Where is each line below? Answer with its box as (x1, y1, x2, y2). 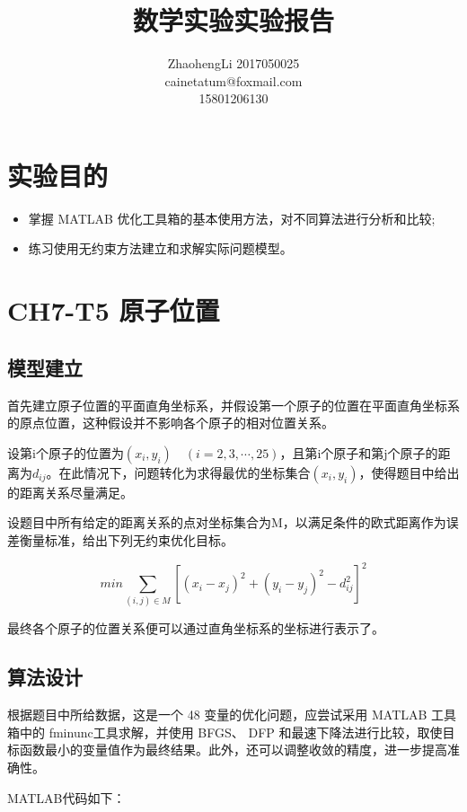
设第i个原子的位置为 (7, 443, 124, 462)
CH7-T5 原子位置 (7, 292, 220, 329)
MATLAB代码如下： (7, 788, 126, 807)
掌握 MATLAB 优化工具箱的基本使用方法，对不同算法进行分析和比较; (28, 208, 436, 227)
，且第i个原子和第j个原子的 (279, 443, 438, 462)
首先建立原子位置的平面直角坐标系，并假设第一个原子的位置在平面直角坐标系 (7, 395, 460, 414)
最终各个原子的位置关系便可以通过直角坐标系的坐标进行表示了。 (7, 619, 384, 638)
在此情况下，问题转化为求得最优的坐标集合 (58, 463, 311, 481)
